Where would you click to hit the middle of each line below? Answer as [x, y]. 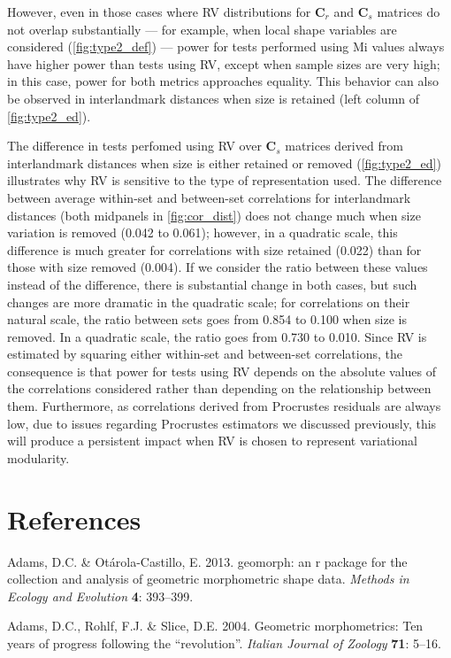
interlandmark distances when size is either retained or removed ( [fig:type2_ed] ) [224, 163]
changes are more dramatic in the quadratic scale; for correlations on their [209, 302]
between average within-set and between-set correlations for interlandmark [209, 197]
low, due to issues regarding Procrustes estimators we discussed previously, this [222, 423]
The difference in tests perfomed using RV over [134, 146]
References [74, 519]
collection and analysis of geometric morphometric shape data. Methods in [208, 579]
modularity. [38, 457]
